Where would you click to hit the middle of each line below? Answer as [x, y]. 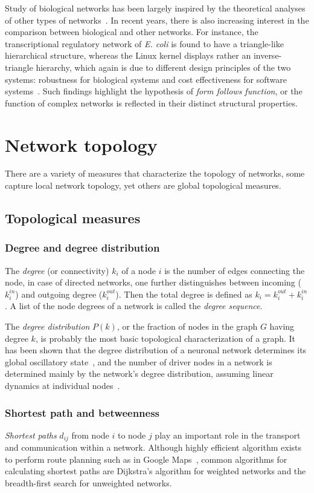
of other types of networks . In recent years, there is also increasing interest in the [157, 20]
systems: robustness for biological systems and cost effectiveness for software [146, 79]
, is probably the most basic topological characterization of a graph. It [165, 338]
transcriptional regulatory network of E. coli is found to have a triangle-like [144, 43]
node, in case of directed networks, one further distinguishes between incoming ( [153, 282]
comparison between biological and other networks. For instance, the [132, 32]
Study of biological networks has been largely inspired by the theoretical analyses [155, 8]
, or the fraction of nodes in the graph [187, 326]
